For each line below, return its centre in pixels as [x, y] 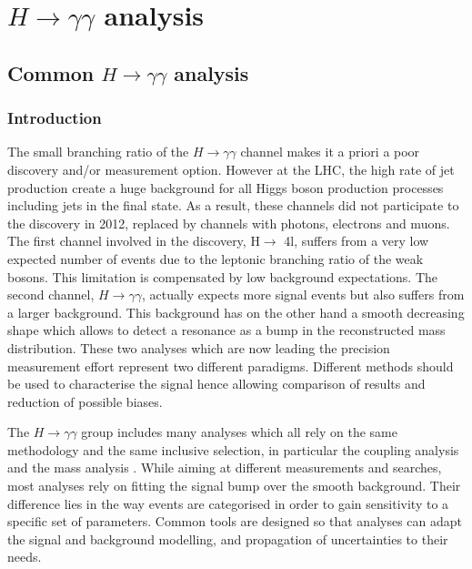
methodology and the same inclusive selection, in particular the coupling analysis [233, 449]
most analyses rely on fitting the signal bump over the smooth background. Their [234, 486]
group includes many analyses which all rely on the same [239, 432]
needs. [25, 557]
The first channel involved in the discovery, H [134, 241]
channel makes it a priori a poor [330, 152]
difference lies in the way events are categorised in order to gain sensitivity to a [228, 503]
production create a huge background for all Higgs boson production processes [226, 187]
